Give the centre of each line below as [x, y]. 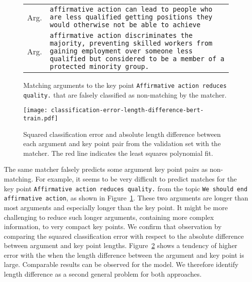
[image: [36, 110]
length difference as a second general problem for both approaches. [103, 274]
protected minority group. [99, 66]
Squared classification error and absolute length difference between [122, 134]
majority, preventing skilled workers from [131, 43]
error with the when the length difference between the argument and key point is [124, 255]
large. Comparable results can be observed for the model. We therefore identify [121, 264]
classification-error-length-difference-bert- [127, 110]
